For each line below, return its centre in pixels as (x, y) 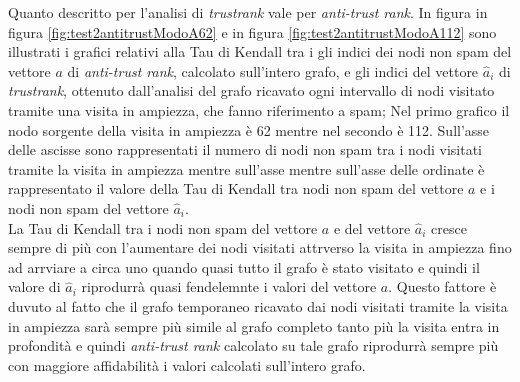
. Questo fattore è (442, 286)
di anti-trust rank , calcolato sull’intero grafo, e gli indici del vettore (273, 70)
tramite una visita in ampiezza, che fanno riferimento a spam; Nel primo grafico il (259, 109)
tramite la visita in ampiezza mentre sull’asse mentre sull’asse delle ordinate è (246, 168)
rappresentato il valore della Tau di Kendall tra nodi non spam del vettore (236, 188)
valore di (34, 286)
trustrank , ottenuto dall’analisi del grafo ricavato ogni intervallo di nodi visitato (251, 90)
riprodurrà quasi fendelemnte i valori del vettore (229, 286)
